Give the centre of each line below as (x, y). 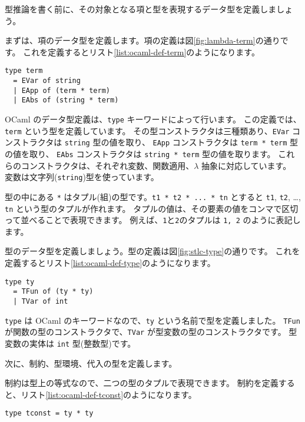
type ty (20, 282)
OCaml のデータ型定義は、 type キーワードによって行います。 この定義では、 (153, 119)
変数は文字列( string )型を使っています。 (82, 177)
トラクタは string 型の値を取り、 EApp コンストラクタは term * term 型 (160, 142)
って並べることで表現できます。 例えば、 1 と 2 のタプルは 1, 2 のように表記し (153, 220)
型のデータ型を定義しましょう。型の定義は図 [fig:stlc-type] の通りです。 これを (152, 251)
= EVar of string (47, 81)
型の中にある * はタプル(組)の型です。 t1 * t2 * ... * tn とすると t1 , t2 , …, (153, 196)
